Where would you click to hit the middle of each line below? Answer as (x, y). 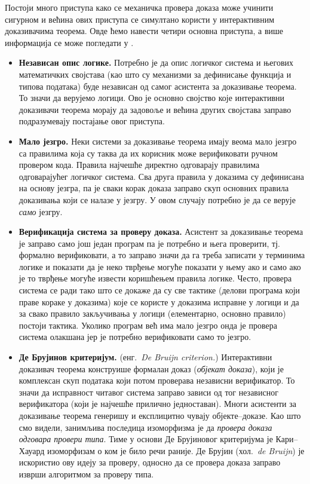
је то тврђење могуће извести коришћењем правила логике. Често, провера (155, 278)
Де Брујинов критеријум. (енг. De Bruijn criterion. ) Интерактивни (145, 357)
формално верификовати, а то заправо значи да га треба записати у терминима (162, 255)
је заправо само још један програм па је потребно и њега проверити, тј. (149, 243)
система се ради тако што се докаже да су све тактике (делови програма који (159, 290)
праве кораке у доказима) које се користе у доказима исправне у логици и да (159, 301)
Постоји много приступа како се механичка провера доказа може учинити (139, 7)
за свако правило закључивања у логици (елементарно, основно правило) (152, 313)
